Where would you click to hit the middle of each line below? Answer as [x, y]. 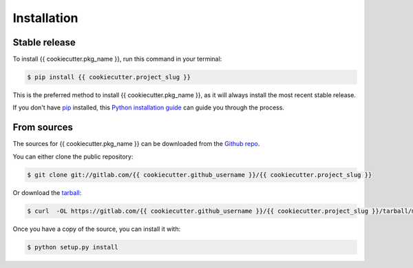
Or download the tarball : [47, 192]
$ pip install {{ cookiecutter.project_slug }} [109, 77]
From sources [43, 127]
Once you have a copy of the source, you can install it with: [97, 229]
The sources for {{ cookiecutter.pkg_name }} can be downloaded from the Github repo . [136, 144]
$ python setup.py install [73, 247]
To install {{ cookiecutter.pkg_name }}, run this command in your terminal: [117, 59]
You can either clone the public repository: [73, 156]
